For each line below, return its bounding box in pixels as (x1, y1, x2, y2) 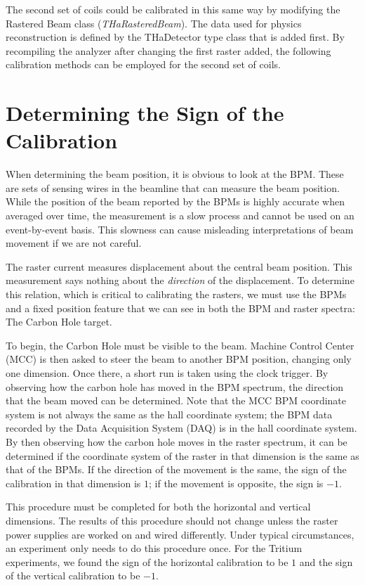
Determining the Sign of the (6, 98, 284, 127)
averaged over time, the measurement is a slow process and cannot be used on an (6, 208, 354, 223)
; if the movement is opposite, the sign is (149, 475, 324, 490)
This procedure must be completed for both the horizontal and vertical (6, 499, 311, 514)
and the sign (299, 554, 353, 569)
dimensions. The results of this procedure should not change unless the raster (6, 513, 338, 527)
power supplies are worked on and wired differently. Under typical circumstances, (6, 527, 354, 541)
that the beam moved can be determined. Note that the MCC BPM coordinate (6, 393, 347, 408)
